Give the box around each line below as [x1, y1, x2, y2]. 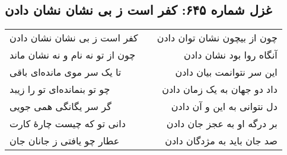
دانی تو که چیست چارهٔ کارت [9, 117, 126, 131]
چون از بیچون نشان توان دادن [157, 31, 278, 45]
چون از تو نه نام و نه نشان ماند [9, 48, 136, 62]
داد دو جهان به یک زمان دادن [162, 82, 278, 96]
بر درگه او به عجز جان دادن [166, 117, 278, 131]
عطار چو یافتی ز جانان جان [9, 134, 120, 148]
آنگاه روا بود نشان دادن [183, 48, 278, 62]
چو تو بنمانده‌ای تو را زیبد [9, 82, 110, 96]
